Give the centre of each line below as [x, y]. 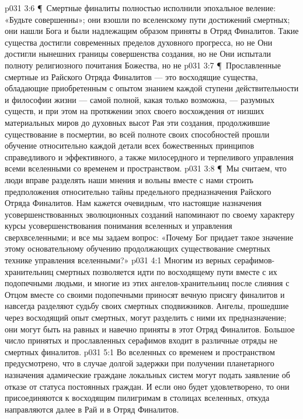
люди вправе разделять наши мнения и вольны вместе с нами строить [129, 179]
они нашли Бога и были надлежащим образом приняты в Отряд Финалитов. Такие [152, 31]
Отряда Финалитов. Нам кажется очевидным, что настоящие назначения [133, 203]
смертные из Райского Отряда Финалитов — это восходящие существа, [131, 76]
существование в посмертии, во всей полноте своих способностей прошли [137, 134]
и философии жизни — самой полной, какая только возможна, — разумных [140, 99]
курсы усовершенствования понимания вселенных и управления [119, 226]
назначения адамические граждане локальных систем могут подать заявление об [147, 375]
